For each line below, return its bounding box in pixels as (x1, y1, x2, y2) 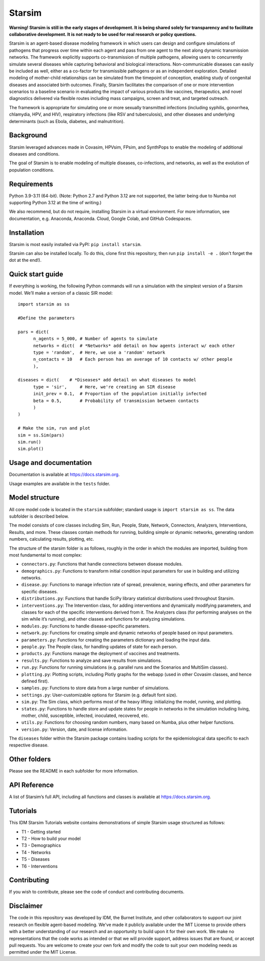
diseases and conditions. (9, 151, 60, 157)
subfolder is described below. (9, 513, 69, 519)
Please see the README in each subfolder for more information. (9, 768, 138, 774)
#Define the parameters (18, 315, 75, 321)
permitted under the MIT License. (9, 949, 77, 955)
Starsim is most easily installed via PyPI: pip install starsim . (9, 241, 142, 247)
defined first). (21, 678, 49, 684)
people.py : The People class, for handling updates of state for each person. (21, 644, 178, 650)
